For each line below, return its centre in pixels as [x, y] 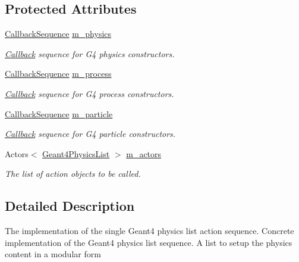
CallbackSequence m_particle [59, 113]
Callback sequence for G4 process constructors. [89, 93]
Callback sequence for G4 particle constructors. [90, 134]
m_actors [144, 153]
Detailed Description [70, 206]
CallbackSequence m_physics [58, 34]
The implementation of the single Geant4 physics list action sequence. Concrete [149, 231]
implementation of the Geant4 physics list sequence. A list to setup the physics [149, 242]
